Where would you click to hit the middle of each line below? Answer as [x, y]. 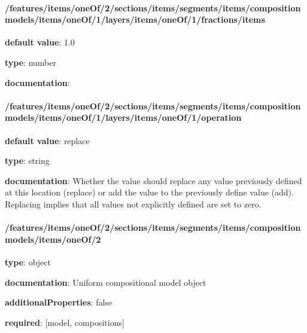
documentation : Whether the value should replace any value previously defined [153, 180]
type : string [27, 161]
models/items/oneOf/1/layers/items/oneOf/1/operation [123, 117]
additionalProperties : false [59, 302]
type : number [31, 62]
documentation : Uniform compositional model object [106, 282]
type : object [28, 262]
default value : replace [47, 140]
